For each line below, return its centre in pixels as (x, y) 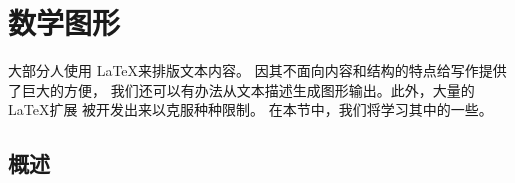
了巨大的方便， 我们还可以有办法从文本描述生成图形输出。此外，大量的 (241, 89)
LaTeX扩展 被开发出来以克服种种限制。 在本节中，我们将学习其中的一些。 (250, 109)
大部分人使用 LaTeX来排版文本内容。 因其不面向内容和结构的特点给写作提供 (257, 70)
